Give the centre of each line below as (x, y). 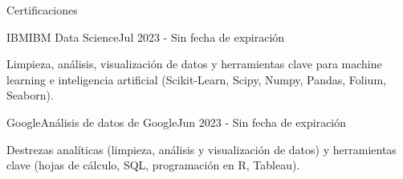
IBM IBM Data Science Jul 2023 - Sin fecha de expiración (146, 37)
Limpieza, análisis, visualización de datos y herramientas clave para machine (194, 64)
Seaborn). (30, 95)
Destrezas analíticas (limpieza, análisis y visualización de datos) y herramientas (201, 149)
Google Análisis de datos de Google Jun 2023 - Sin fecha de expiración (177, 122)
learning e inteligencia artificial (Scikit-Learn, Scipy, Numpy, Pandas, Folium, (196, 79)
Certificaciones (42, 10)
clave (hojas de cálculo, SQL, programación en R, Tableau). (153, 165)
